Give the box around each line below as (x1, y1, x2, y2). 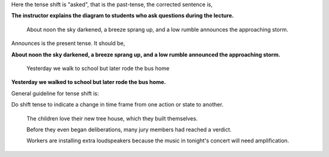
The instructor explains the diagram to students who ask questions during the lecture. (11, 12, 234, 19)
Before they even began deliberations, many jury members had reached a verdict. (26, 125, 232, 133)
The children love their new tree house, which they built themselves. (26, 114, 198, 122)
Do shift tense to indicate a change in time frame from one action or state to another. (11, 101, 224, 108)
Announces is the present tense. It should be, (11, 40, 126, 47)
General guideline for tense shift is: (11, 89, 99, 97)
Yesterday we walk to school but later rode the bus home (26, 65, 170, 72)
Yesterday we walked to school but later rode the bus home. (11, 78, 166, 86)
